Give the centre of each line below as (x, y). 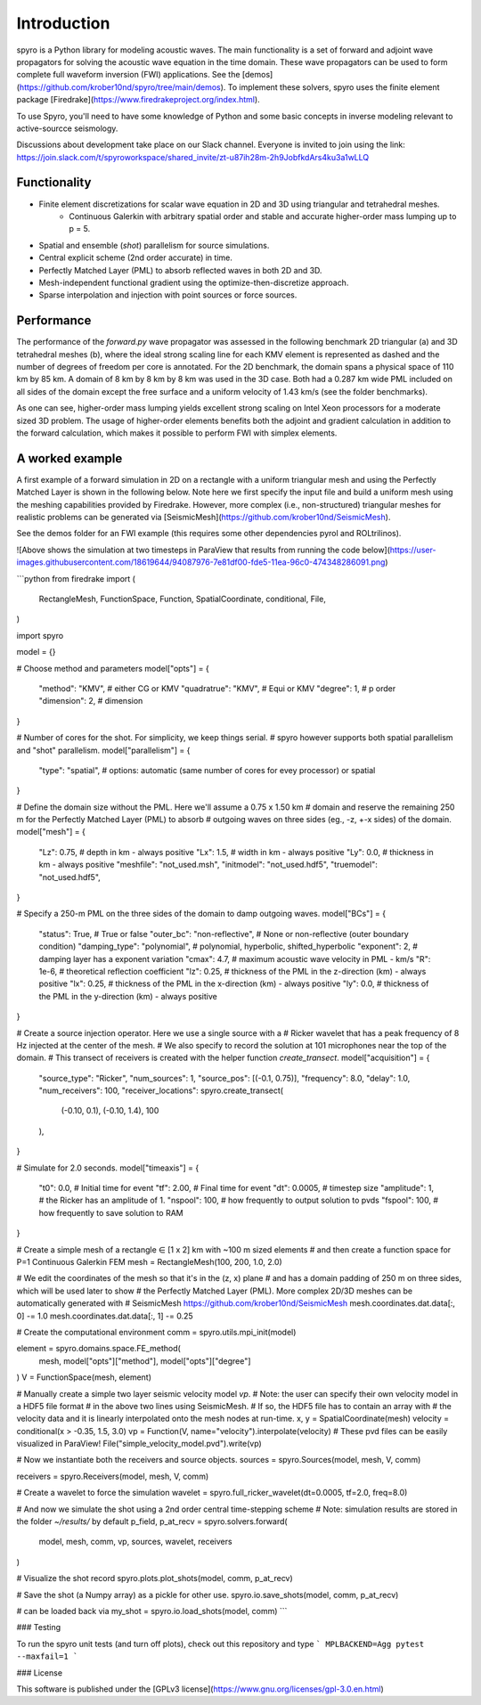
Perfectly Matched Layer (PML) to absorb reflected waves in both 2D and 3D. (180, 270)
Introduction (63, 23)
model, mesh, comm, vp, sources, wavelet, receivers (135, 1542)
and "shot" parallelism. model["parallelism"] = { (103, 750)
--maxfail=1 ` (47, 1656)
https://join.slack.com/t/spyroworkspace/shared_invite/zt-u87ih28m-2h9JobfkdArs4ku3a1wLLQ (193, 157)
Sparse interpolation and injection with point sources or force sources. (168, 295)
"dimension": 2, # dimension (91, 701)
